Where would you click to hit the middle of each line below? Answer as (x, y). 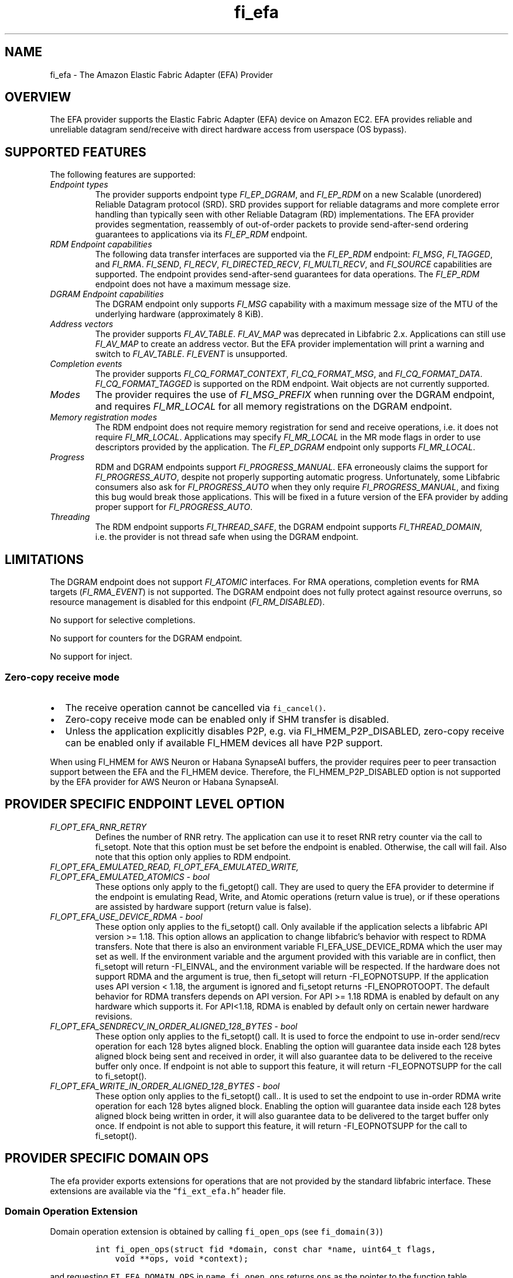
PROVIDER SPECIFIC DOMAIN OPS (107, 1158)
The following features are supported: (123, 175)
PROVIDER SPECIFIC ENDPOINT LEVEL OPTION (145, 804)
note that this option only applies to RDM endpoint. (193, 856)
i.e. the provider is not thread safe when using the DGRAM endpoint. (227, 537)
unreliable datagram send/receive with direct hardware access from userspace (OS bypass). (228, 130)
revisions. (114, 1016)
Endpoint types (79, 185)
